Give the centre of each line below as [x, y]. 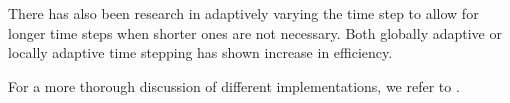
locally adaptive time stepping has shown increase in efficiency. [200, 52]
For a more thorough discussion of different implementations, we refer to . [234, 85]
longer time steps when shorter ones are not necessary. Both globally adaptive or [255, 32]
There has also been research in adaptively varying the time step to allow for [243, 13]
